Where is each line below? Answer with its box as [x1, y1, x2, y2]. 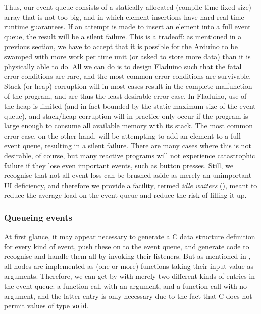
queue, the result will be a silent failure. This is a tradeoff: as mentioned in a [4, 31, 242, 41]
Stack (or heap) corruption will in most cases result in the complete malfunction [4, 80, 252, 91]
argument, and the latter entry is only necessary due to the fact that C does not [4, 290, 252, 301]
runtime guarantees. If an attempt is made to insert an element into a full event [4, 21, 251, 32]
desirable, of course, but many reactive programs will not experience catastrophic [4, 150, 255, 160]
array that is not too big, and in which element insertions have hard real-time [4, 11, 244, 22]
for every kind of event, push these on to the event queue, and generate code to [4, 241, 249, 251]
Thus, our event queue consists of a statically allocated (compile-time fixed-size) [4, 2, 252, 12]
